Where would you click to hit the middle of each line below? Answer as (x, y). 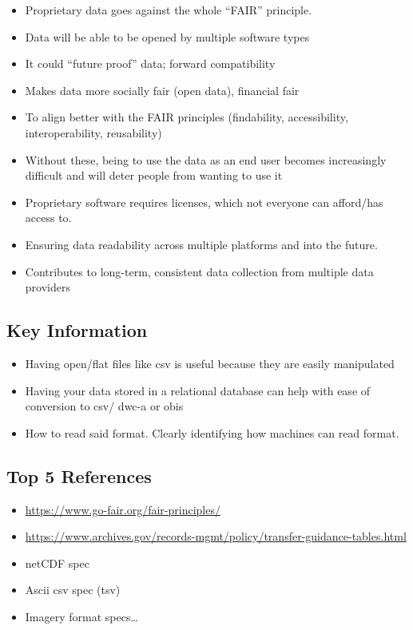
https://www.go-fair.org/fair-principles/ (123, 509)
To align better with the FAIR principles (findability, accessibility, (187, 117)
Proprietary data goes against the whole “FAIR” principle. (169, 10)
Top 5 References (79, 475)
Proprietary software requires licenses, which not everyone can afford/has (204, 202)
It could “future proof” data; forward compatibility (150, 63)
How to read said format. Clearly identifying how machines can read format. (212, 432)
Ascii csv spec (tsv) (73, 590)
